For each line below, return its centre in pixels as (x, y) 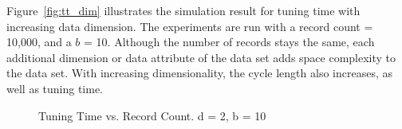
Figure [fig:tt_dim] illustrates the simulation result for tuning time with (183, 10)
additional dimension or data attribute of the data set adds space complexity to (201, 57)
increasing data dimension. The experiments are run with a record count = (190, 26)
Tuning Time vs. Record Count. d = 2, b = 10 (152, 115)
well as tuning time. (55, 88)
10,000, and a (39, 42)
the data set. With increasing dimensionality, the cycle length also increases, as (199, 73)
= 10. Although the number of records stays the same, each (229, 42)
